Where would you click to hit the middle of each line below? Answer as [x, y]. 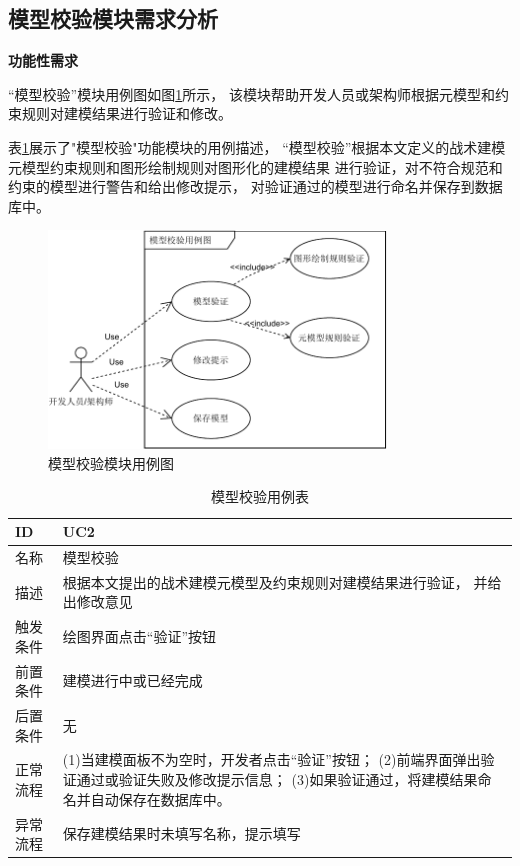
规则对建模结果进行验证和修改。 [126, 113]
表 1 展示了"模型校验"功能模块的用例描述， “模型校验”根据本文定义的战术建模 [257, 146]
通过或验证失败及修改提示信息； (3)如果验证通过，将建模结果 [277, 779]
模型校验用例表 [260, 496]
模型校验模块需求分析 [113, 18]
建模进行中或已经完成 [132, 680]
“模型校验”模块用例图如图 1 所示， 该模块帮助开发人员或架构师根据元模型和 [251, 93]
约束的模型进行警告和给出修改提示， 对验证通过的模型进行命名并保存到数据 [255, 186]
